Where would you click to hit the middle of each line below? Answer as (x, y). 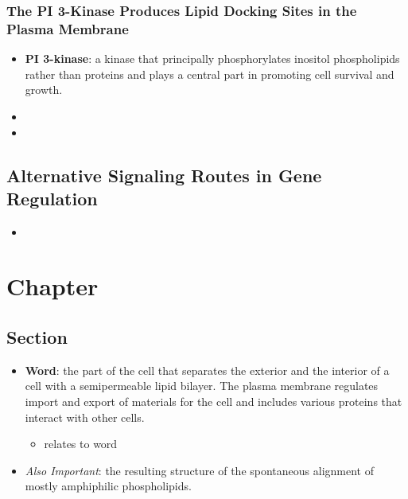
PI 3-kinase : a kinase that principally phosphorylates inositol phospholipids (212, 58)
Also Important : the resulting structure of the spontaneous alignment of (199, 470)
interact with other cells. (85, 417)
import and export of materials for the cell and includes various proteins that (214, 402)
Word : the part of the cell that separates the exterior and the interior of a (207, 370)
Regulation (52, 198)
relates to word (81, 444)
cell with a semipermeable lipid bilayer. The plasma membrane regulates (202, 386)
